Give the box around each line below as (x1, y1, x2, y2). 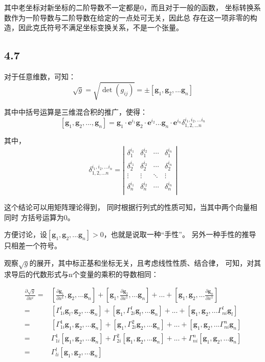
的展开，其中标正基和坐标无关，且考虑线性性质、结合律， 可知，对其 (29, 257, 261, 268)
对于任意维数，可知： (4, 71, 76, 81)
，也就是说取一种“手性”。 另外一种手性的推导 (103, 229, 256, 240)
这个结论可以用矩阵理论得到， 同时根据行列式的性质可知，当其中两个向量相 (4, 202, 257, 212)
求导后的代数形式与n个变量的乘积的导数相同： (4, 268, 159, 279)
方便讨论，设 (4, 229, 47, 240)
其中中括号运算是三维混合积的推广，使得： (4, 107, 147, 117)
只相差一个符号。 (4, 240, 61, 251)
